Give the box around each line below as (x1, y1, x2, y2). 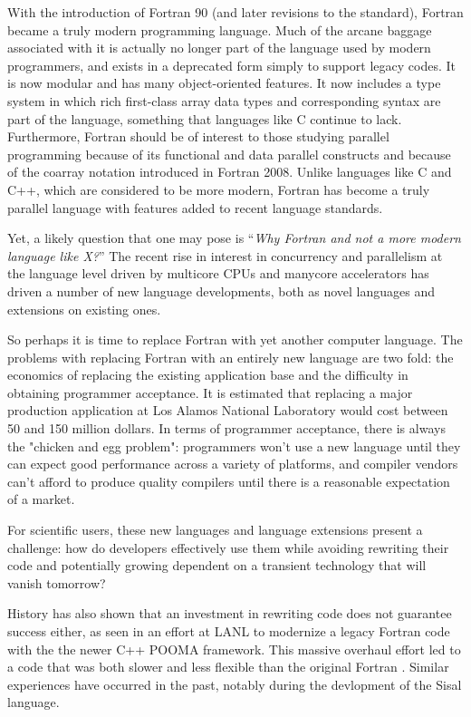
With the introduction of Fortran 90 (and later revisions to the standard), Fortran (7, 3, 464, 21)
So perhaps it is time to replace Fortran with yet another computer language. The (7, 330, 463, 349)
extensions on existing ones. (7, 299, 161, 318)
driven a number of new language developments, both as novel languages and (7, 281, 436, 300)
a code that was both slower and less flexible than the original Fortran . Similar (7, 657, 449, 676)
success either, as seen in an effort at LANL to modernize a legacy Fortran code (7, 622, 450, 640)
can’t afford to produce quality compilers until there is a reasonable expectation (7, 471, 450, 490)
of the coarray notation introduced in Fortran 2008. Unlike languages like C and (7, 162, 452, 181)
